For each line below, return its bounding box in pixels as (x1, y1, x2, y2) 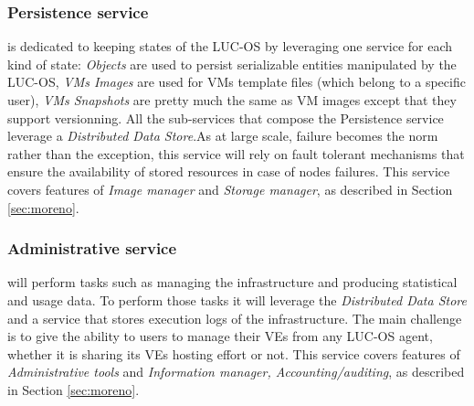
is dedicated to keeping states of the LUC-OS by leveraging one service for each (7, 37, 453, 56)
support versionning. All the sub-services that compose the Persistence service (7, 108, 444, 127)
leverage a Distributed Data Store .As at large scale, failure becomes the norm (7, 126, 438, 145)
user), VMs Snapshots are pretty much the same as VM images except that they (7, 91, 457, 109)
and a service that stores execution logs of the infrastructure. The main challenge (7, 308, 462, 327)
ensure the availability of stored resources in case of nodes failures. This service (7, 162, 450, 181)
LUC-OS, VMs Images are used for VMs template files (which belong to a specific (7, 72, 466, 91)
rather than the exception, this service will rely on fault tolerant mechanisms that (7, 144, 465, 163)
